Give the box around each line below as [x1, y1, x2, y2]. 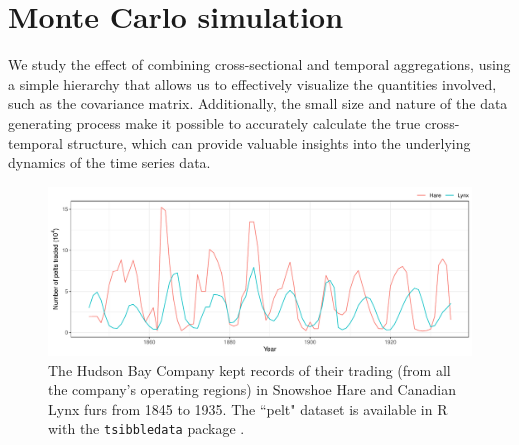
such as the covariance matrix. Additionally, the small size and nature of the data [8, 93, 508, 114]
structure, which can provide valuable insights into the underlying [67, 132, 471, 153]
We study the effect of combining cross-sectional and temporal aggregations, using [8, 54, 511, 75]
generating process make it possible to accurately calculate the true [8, 112, 421, 133]
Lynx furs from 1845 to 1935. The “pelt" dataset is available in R [48, 398, 448, 419]
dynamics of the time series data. [8, 152, 211, 173]
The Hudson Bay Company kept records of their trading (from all [48, 359, 451, 380]
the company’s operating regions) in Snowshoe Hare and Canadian [48, 379, 456, 400]
